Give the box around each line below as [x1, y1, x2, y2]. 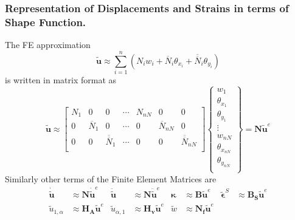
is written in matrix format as [5, 73, 117, 86]
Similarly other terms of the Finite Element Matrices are [5, 172, 217, 185]
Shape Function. [5, 14, 86, 29]
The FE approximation [5, 38, 91, 51]
